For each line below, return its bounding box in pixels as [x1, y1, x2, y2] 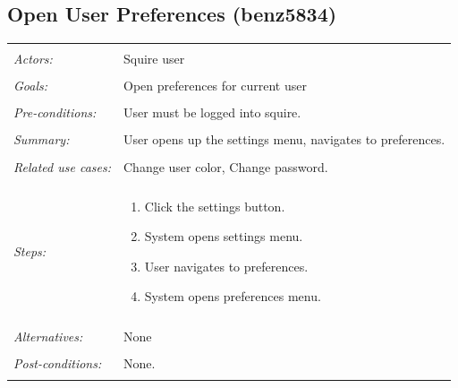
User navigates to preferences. [144, 256, 309, 275]
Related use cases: [13, 157, 111, 176]
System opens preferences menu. [144, 287, 321, 306]
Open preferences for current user [123, 76, 307, 95]
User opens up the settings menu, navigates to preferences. [123, 130, 445, 149]
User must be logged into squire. [123, 103, 301, 122]
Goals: [13, 76, 48, 95]
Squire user [123, 49, 185, 68]
